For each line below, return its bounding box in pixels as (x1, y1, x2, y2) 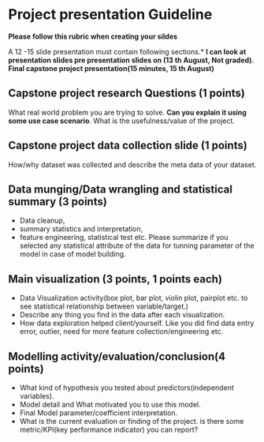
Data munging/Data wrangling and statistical (8, 182, 232, 196)
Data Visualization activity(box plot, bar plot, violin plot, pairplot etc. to (19, 294, 248, 303)
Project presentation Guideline (8, 6, 213, 24)
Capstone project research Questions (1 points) (8, 87, 246, 100)
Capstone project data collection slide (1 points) (8, 139, 248, 152)
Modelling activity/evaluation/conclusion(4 (8, 350, 226, 363)
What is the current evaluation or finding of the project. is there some (19, 417, 244, 425)
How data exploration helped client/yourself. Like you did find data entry (19, 318, 255, 328)
